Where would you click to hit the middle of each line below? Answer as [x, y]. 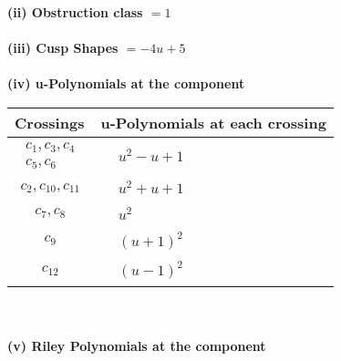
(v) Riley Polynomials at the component [137, 346]
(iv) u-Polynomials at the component [126, 83]
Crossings [50, 122]
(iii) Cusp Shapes [63, 48]
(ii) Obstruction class [75, 12]
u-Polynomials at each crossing [213, 122]
